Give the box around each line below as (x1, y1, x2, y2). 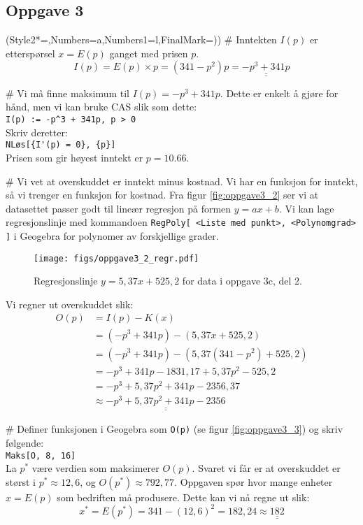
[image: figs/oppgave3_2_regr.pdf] (34, 253, 199, 264)
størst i (6, 474, 36, 489)
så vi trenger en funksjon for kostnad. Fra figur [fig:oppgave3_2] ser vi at (6, 187, 319, 202)
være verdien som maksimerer (31, 461, 159, 475)
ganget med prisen (109, 45, 188, 60)
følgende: (6, 435, 44, 450)
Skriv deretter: (6, 124, 68, 139)
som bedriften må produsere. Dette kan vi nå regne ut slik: (57, 489, 310, 504)
